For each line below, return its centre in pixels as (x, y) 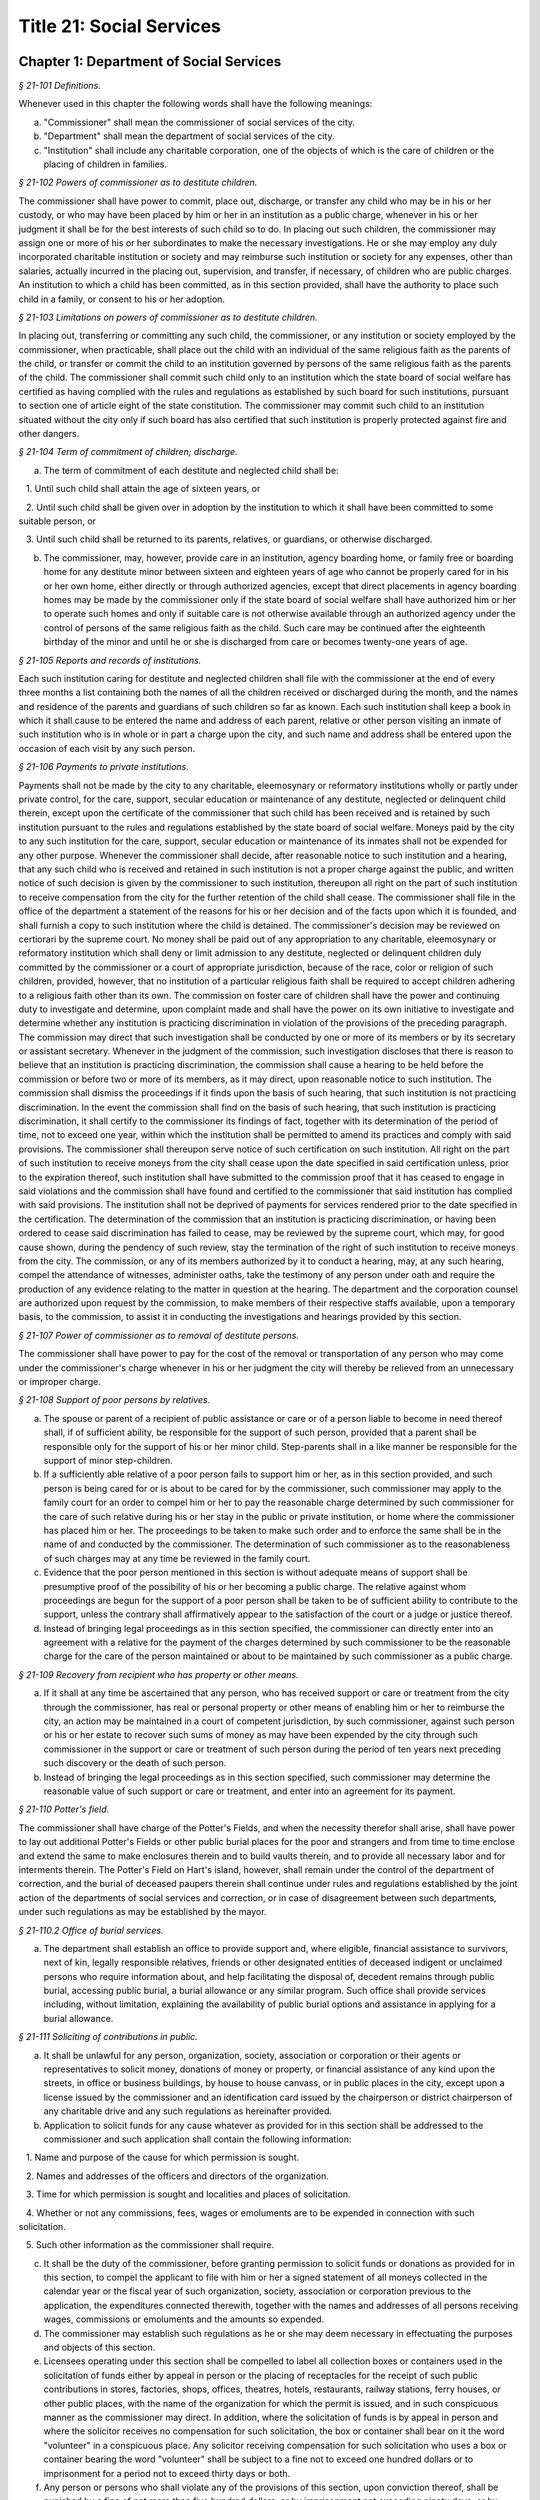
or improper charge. (60, 1382)
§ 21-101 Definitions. (60, 86)
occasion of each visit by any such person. (107, 748)
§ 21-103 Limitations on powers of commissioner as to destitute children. (168, 317)
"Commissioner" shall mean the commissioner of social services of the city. (199, 122)
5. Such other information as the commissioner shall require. (150, 2245)
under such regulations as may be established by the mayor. (142, 1912)
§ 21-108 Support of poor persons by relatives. (114, 1400)
